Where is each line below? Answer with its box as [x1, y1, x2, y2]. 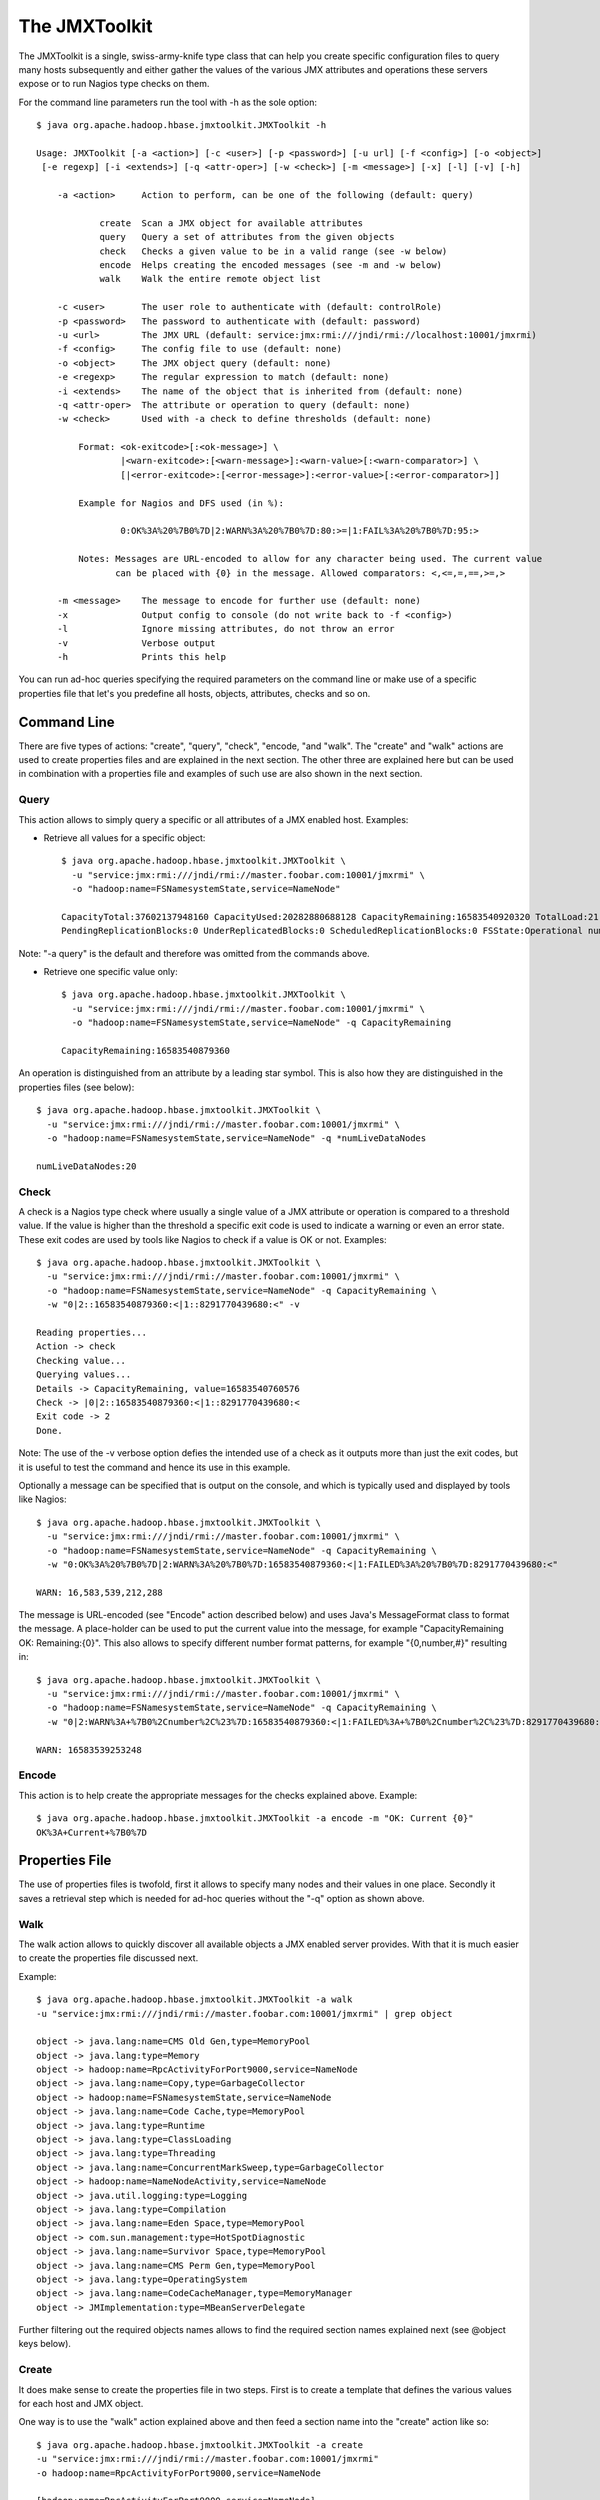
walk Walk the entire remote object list [99, 273, 322, 285]
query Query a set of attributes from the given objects [99, 231, 395, 243]
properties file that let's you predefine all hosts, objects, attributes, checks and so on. [18, 687, 371, 699]
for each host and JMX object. [18, 2398, 144, 2410]
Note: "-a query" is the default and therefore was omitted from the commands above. [18, 947, 370, 959]
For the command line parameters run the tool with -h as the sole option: [18, 96, 317, 108]
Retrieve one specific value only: [43, 966, 179, 978]
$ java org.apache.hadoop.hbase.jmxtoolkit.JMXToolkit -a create [36, 2439, 364, 2450]
